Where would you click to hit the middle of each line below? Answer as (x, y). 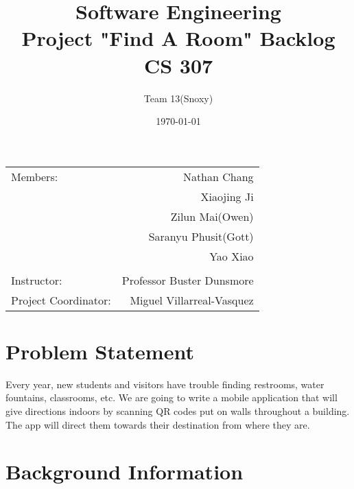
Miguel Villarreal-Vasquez (192, 300)
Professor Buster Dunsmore (188, 280)
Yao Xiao (232, 256)
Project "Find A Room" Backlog (178, 38)
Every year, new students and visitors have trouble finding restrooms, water (165, 384)
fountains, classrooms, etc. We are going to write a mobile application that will (172, 397)
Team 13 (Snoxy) (178, 98)
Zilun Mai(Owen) (212, 216)
